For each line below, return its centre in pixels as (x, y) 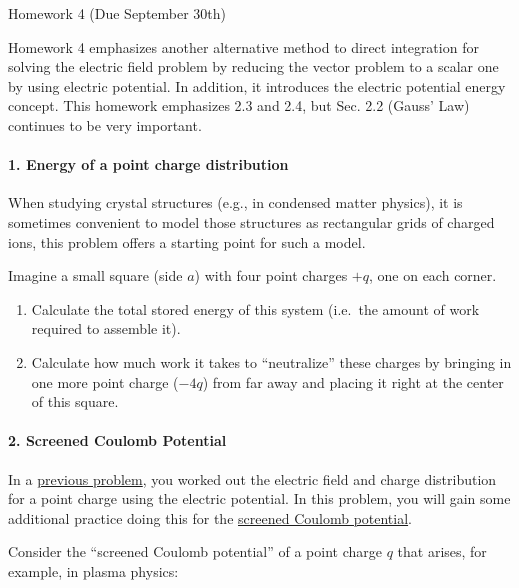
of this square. (75, 401)
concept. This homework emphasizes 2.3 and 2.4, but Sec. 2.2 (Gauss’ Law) (239, 105)
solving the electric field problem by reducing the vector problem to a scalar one (253, 66)
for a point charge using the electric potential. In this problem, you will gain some (259, 498)
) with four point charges (271, 275)
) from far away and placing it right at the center (353, 381)
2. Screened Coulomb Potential (117, 440)
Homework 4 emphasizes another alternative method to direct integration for (243, 46)
